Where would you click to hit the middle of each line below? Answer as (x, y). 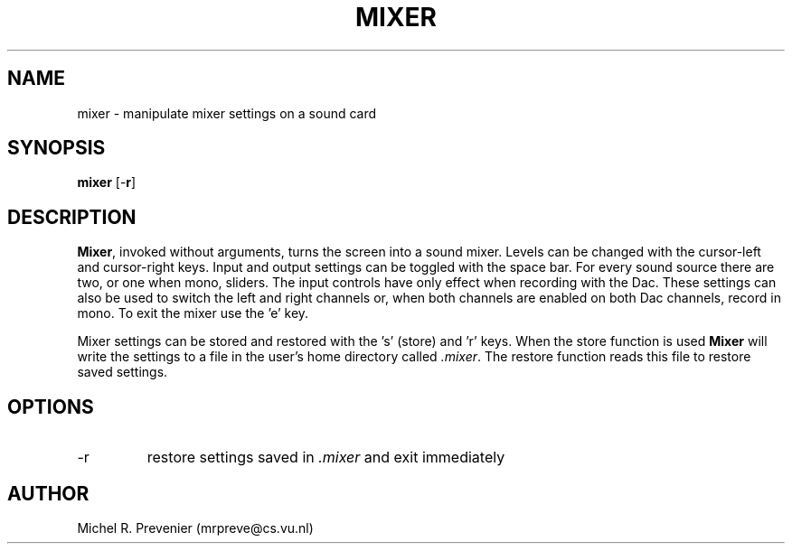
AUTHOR (48, 493)
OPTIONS (51, 406)
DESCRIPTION (72, 217)
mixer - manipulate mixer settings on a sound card (227, 113)
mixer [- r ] (107, 182)
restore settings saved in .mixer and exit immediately (326, 458)
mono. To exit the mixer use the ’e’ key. (193, 313)
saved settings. (123, 372)
